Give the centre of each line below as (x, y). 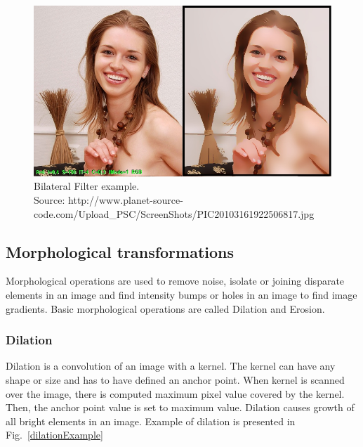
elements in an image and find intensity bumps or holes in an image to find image (181, 294)
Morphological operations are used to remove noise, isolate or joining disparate (175, 281)
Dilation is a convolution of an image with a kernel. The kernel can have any (171, 366)
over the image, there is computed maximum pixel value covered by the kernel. (175, 393)
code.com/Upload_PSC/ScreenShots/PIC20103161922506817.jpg (174, 213)
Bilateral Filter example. (87, 186)
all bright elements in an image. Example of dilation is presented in (151, 421)
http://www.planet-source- (126, 199)
